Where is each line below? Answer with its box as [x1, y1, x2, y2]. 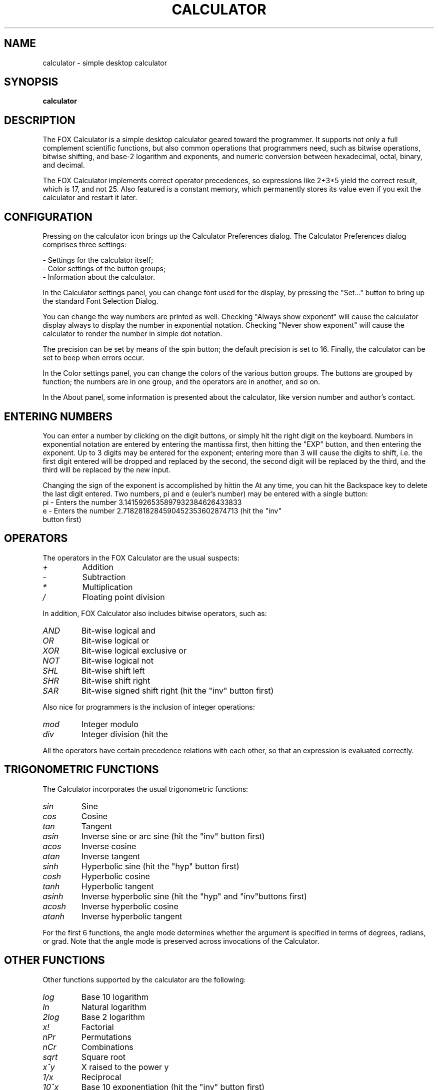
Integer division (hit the [81, 729, 168, 739]
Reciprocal [81, 1071, 121, 1082]
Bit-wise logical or [81, 635, 149, 646]
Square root [81, 1051, 126, 1062]
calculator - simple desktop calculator [42, 58, 167, 67]
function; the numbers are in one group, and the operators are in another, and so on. [42, 377, 320, 386]
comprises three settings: [42, 240, 126, 249]
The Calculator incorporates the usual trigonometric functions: [42, 784, 248, 793]
